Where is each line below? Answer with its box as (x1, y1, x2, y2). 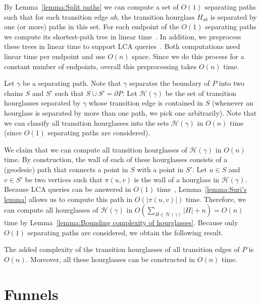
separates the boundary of (129, 78, 210, 88)
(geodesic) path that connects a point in (4, 164, 128, 174)
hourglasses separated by (4, 97, 81, 108)
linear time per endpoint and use (4, 50, 106, 61)
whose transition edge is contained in (88, 97, 203, 108)
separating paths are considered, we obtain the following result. (27, 227, 224, 237)
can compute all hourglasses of (4, 205, 98, 215)
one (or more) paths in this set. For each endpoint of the (4, 21, 179, 32)
